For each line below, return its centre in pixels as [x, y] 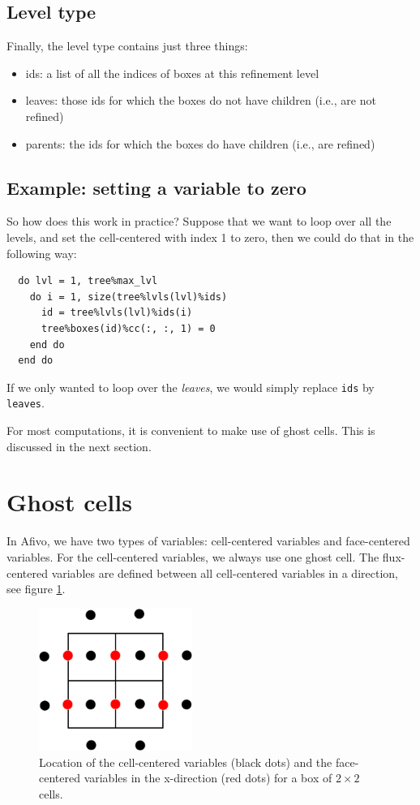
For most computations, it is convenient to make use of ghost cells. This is [191, 430]
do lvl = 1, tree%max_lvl [88, 281]
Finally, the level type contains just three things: [127, 46]
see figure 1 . [36, 589]
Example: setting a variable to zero [156, 187]
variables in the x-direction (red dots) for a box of [208, 778]
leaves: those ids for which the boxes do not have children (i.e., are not [201, 100]
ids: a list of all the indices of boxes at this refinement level [172, 73]
